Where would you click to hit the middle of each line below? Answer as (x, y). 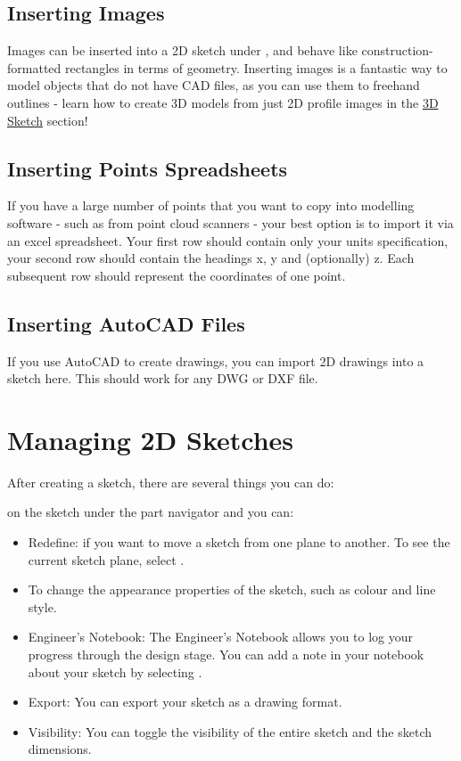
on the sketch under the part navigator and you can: (151, 512)
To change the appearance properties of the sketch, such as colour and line (232, 589)
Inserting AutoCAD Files (126, 323)
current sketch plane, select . (106, 559)
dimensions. (60, 749)
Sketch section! (48, 120)
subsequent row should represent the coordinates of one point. (177, 275)
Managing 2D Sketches (151, 439)
